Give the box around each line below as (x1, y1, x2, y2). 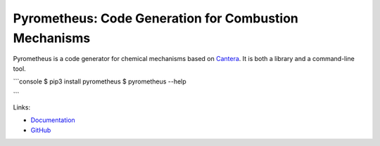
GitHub (30, 126, 51, 134)
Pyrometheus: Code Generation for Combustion (13, 11, 299, 26)
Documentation (30, 116, 75, 124)
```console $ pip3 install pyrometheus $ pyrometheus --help (13, 77, 186, 86)
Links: (13, 102, 31, 112)
